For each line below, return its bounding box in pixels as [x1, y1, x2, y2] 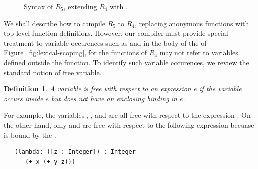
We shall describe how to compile [4, 18, 105, 28]
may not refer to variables [159, 47, 238, 58]
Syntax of [24, 1, 53, 11]
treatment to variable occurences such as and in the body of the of [4, 37, 207, 48]
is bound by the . [4, 129, 56, 140]
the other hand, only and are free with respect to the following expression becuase [4, 119, 254, 130]
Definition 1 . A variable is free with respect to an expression [4, 84, 191, 94]
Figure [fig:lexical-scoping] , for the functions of [4, 47, 147, 58]
